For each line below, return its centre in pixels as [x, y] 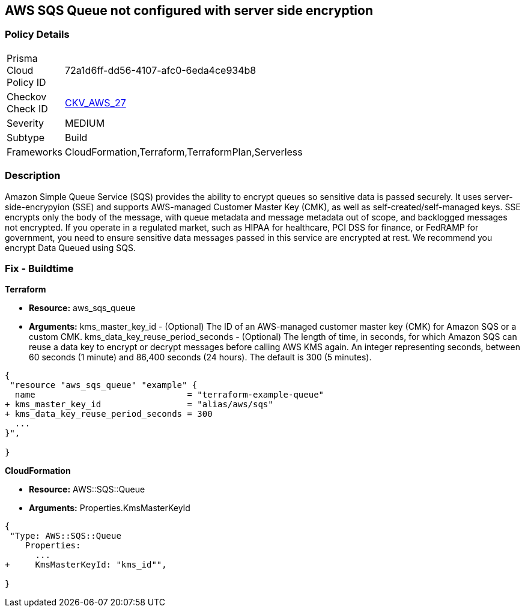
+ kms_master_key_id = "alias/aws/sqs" [139, 404]
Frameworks [35, 152]
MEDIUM [85, 123]
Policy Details [37, 35]
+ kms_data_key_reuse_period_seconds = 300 [109, 414]
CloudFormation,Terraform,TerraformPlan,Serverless [184, 152]
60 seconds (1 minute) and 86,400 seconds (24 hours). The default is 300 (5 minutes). [200, 357]
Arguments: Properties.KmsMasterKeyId [110, 508]
